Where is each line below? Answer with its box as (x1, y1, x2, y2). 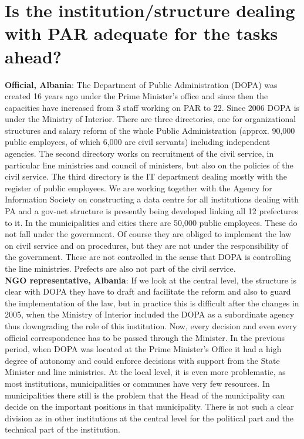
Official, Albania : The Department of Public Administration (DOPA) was (5, 78, 278, 90)
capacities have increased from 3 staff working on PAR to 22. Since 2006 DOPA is (5, 101, 300, 113)
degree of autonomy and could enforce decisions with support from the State (5, 354, 280, 366)
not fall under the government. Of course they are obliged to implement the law (5, 228, 292, 240)
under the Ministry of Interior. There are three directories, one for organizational (5, 113, 296, 125)
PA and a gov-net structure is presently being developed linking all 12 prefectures (5, 205, 299, 217)
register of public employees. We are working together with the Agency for (5, 181, 272, 194)
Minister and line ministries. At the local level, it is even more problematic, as (5, 366, 286, 378)
